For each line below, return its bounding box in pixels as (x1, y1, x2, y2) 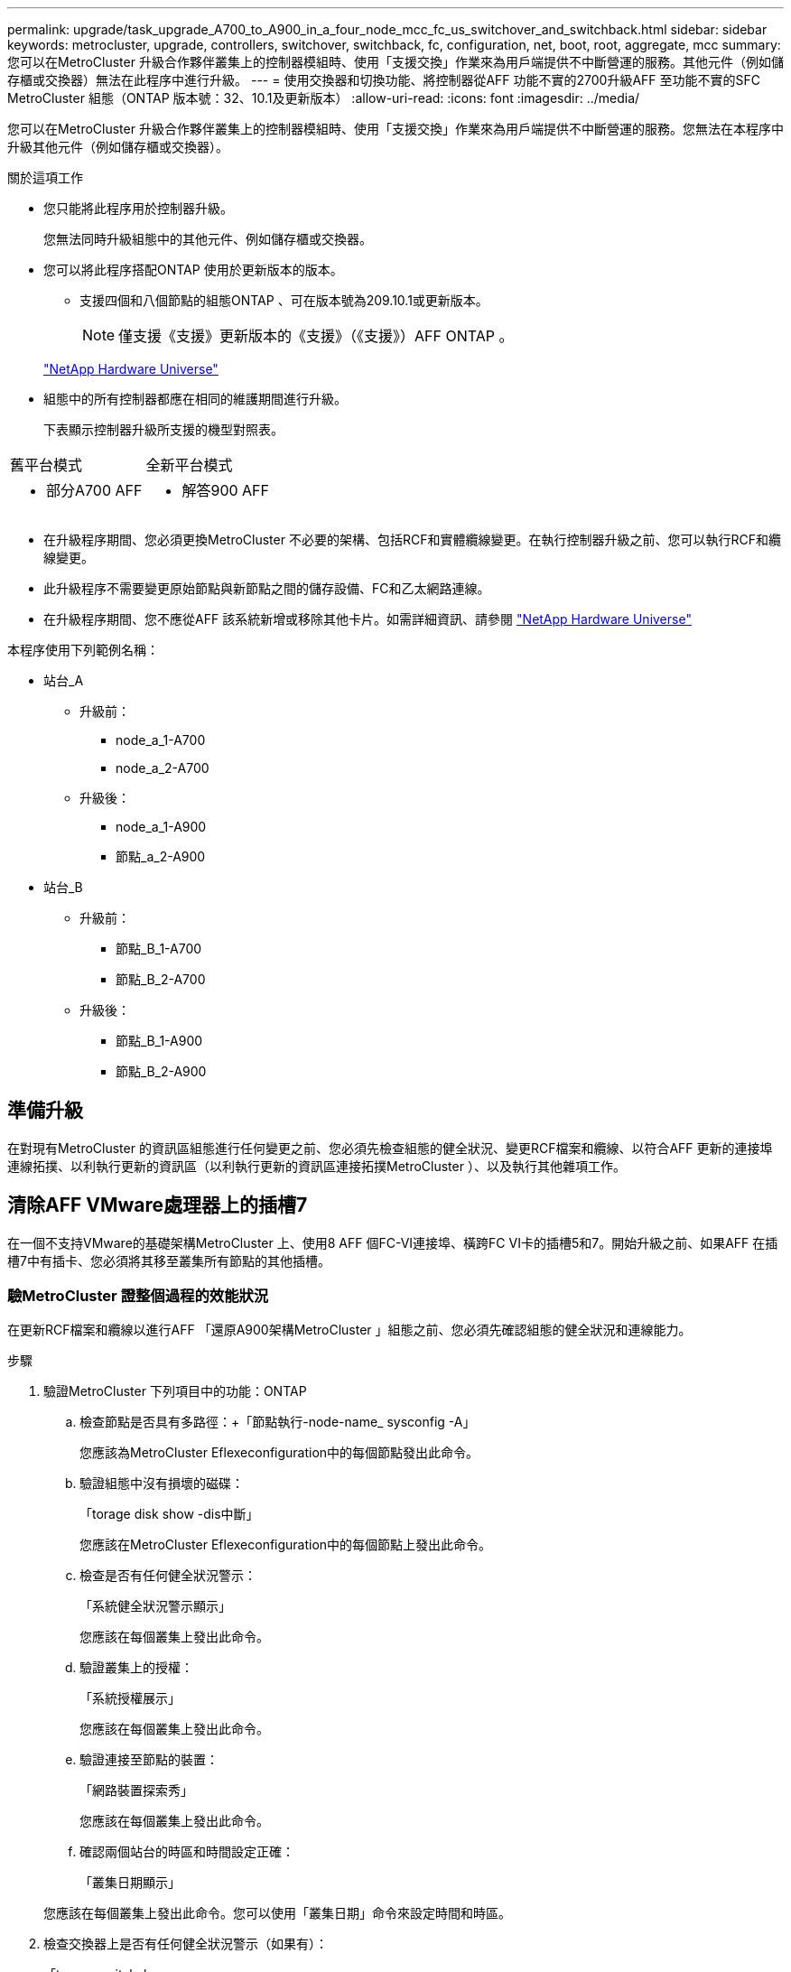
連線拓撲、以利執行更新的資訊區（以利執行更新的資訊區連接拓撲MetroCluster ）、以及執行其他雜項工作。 (7, 1158, 626, 1174)
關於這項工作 (7, 170, 83, 185)
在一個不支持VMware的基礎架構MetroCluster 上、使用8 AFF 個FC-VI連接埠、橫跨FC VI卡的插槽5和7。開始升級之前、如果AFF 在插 (7, 1234, 778, 1251)
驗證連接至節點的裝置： (79, 1752, 219, 1768)
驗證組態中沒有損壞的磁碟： (79, 1475, 244, 1492)
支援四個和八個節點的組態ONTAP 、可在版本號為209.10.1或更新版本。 (79, 293, 489, 308)
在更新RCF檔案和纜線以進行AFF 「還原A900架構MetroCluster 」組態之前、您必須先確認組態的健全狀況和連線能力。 (7, 1322, 692, 1338)
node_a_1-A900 (116, 819, 207, 834)
